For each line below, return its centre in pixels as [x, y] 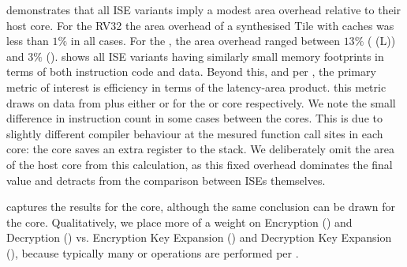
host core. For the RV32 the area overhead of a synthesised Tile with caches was [200, 25]
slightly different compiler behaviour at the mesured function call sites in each [195, 133]
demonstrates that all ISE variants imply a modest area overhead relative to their [204, 9]
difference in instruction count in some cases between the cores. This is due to [194, 118]
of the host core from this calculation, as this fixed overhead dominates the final [200, 164]
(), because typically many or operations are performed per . [153, 252]
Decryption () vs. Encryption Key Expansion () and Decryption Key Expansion [199, 237]
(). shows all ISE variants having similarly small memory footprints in [215, 56]
